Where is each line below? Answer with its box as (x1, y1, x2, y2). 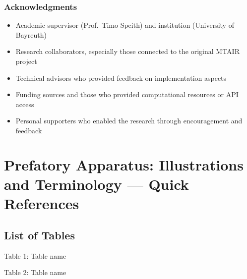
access (15, 99, 34, 109)
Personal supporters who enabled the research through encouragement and (15, 115, 243, 126)
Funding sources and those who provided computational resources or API (15, 89, 239, 100)
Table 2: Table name (4, 267, 66, 278)
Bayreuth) (15, 29, 47, 40)
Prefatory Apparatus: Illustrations (4, 154, 244, 174)
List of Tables (4, 227, 75, 242)
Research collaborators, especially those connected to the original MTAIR (15, 46, 240, 56)
